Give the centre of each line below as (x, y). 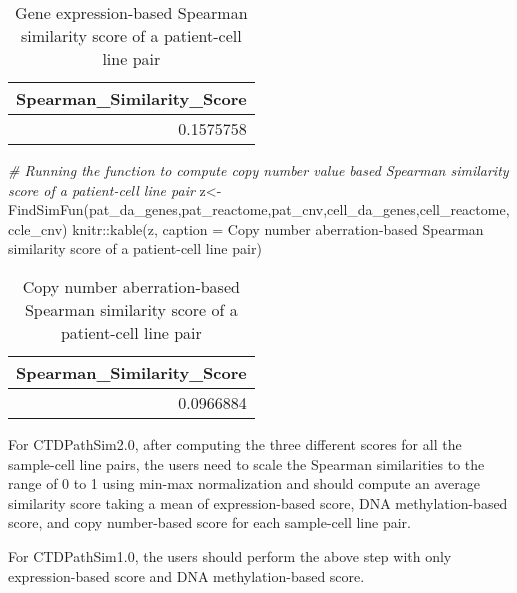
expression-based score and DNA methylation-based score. (186, 575)
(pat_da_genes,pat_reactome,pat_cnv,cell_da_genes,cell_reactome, (296, 209)
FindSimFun (46, 209)
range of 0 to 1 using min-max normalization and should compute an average (244, 483)
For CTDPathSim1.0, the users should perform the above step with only (230, 555)
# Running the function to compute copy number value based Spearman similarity (258, 170)
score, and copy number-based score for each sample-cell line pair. (209, 522)
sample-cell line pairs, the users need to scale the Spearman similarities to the (246, 463)
